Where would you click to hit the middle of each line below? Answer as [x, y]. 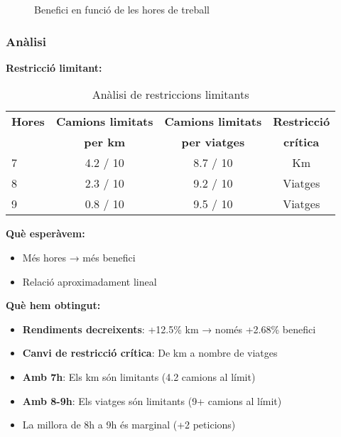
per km [105, 142]
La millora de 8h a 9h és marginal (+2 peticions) [129, 425]
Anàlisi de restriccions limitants [170, 95]
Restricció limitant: [54, 67]
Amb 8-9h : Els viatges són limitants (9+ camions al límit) [152, 400]
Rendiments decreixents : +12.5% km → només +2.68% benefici [169, 329]
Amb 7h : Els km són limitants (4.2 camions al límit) [139, 376]
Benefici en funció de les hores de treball [122, 9]
